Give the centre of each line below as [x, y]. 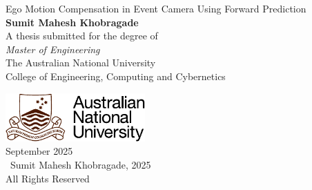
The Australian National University [81, 63]
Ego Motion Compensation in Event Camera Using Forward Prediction [156, 8]
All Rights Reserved [48, 178]
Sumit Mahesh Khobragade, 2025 [80, 164]
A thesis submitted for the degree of [82, 36]
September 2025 [39, 151]
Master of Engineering [53, 49]
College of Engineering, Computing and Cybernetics [116, 76]
